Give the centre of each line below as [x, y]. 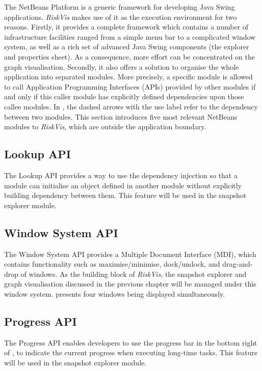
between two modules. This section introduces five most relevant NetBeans [121, 116]
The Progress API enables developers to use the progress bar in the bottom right [131, 342]
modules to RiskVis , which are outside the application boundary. [105, 126]
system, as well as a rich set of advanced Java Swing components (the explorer [127, 47]
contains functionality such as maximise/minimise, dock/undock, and [112, 264]
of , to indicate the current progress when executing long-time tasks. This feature [131, 352]
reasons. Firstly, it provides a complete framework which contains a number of [126, 27]
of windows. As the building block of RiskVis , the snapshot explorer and [134, 274]
